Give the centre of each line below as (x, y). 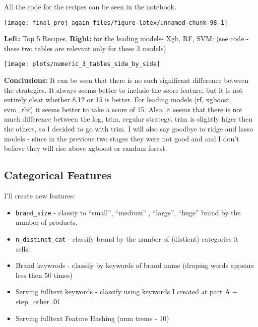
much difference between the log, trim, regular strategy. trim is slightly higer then (128, 119)
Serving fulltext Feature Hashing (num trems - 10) (92, 318)
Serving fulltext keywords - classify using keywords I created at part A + (127, 292)
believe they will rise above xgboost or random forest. (86, 148)
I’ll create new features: (40, 196)
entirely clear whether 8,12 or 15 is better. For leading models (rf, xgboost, (118, 99)
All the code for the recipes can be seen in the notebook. (90, 6)
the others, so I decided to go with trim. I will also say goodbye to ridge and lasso (129, 129)
